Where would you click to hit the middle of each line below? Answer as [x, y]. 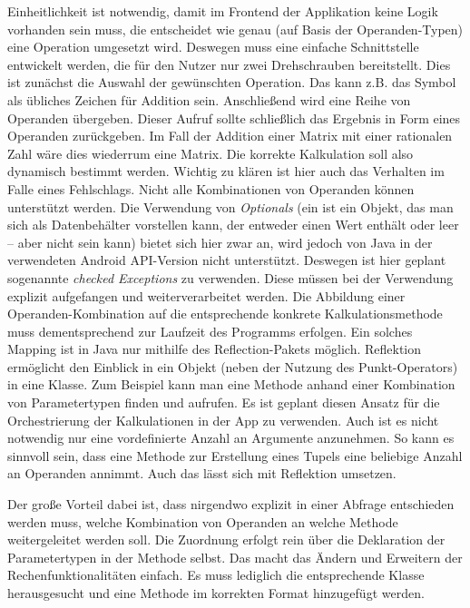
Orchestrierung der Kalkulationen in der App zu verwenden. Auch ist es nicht [223, 420]
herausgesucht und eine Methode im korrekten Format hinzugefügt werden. [216, 593]
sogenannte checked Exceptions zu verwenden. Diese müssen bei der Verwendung [230, 277]
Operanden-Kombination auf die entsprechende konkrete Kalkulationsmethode [225, 314]
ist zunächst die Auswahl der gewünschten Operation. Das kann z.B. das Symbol [232, 82]
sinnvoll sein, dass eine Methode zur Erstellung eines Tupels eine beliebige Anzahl [235, 455]
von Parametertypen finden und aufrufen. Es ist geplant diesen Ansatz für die [224, 402]
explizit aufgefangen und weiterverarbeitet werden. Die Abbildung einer [206, 295]
